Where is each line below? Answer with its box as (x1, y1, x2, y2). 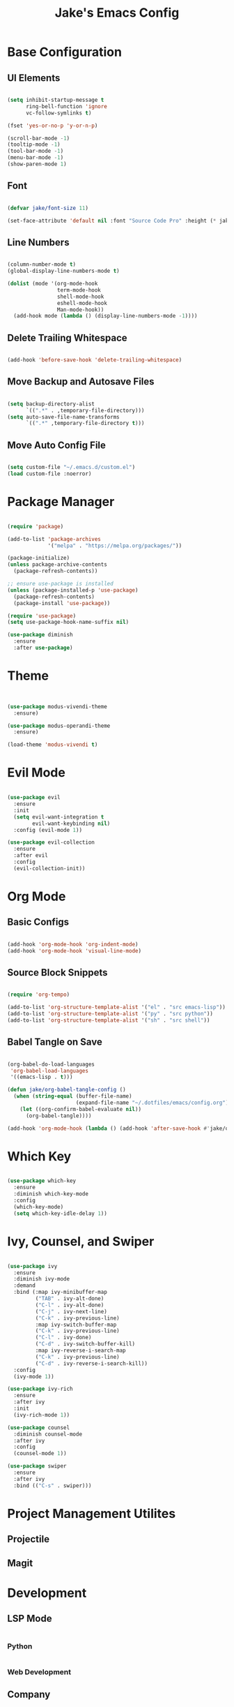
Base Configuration (7, 44, 122, 60)
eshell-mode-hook (56, 299, 108, 306)
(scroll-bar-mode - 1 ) (7, 135, 70, 142)
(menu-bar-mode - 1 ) (7, 154, 64, 161)
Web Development (7, 1667, 72, 1676)
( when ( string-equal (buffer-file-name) (13, 1093, 132, 1100)
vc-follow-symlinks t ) (25, 110, 92, 117)
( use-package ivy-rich (7, 1385, 73, 1393)
